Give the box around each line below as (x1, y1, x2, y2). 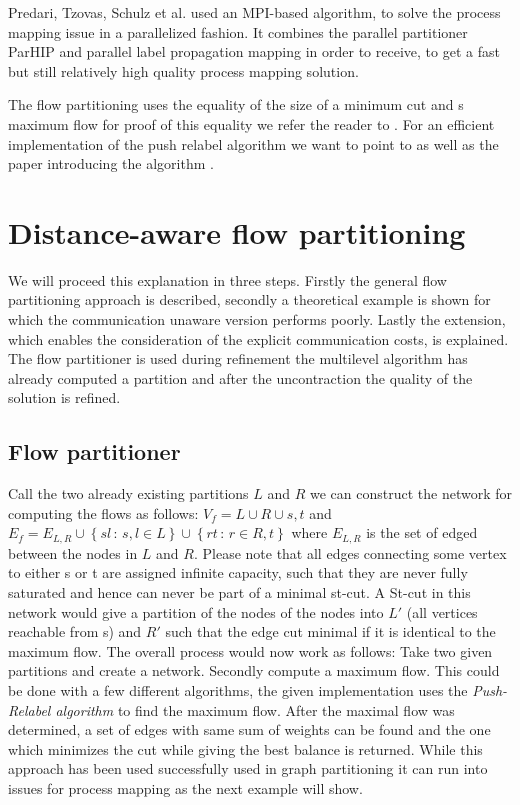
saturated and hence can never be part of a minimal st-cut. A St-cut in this (8, 582, 471, 603)
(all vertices (406, 601, 478, 622)
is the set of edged (366, 522, 478, 543)
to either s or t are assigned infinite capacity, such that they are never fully (8, 562, 468, 583)
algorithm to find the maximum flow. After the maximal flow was (55, 699, 455, 720)
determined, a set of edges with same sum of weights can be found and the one (8, 719, 491, 740)
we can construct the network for (310, 483, 513, 504)
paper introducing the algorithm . (8, 153, 214, 174)
